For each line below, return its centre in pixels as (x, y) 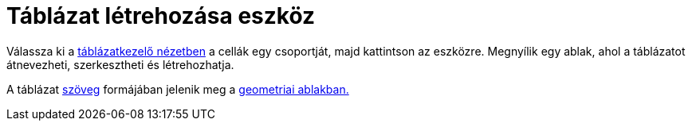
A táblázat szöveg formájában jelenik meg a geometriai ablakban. (178, 89)
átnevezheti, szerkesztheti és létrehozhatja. (120, 64)
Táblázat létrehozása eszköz (161, 16)
